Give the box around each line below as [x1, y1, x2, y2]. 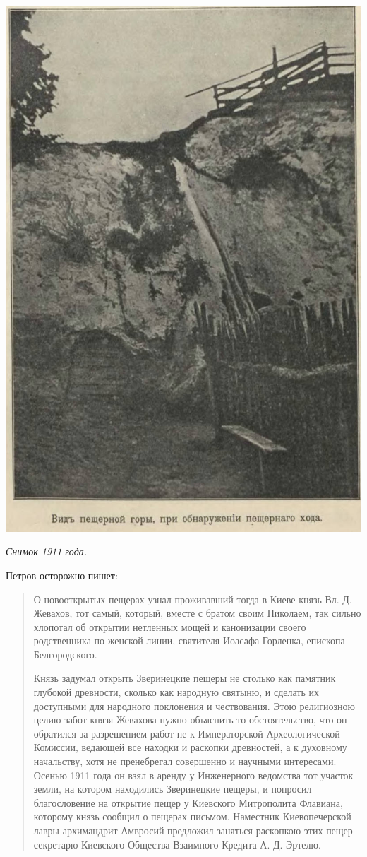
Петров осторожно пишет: [6, 567, 118, 582]
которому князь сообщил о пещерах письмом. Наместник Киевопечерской [33, 809, 351, 824]
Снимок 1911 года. [6, 544, 88, 559]
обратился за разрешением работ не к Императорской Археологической [33, 726, 340, 740]
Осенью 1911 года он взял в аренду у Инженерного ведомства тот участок [33, 767, 354, 782]
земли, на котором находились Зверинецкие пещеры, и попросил [33, 781, 312, 796]
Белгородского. [33, 646, 97, 661]
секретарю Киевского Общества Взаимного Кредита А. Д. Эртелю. [33, 837, 321, 851]
